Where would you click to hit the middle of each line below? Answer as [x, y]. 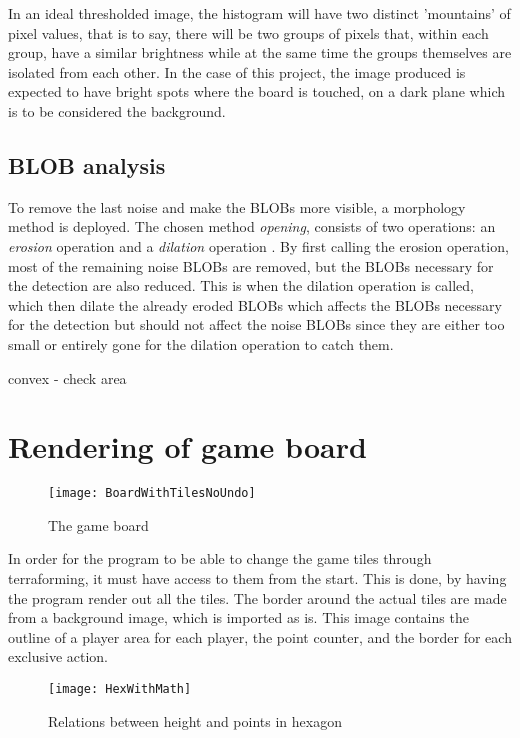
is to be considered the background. [117, 110]
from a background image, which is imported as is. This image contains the [238, 617]
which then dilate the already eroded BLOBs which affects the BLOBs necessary [255, 304]
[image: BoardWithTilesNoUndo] [152, 493]
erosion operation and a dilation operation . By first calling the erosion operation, [258, 245]
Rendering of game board [187, 446]
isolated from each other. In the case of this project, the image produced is [237, 71]
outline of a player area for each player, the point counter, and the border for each [260, 636]
